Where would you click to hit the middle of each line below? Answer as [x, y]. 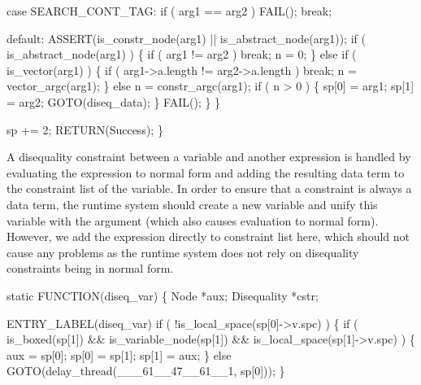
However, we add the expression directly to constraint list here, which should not [208, 236]
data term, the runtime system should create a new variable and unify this [192, 204]
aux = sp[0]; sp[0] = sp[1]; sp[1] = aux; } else [119, 354]
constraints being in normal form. [90, 268]
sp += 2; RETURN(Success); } [85, 129]
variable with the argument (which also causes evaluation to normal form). [193, 220]
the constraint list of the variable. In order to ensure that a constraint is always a [209, 188]
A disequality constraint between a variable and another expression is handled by [209, 157]
